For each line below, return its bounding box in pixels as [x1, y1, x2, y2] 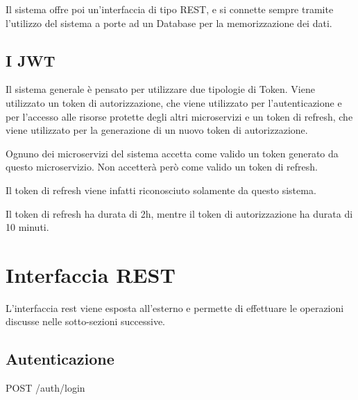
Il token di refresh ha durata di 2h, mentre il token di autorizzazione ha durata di [6, 206, 353, 220]
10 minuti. [6, 220, 49, 234]
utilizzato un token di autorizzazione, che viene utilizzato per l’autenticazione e [6, 95, 342, 110]
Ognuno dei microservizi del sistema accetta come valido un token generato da [6, 146, 339, 160]
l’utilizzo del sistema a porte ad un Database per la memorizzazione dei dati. [6, 15, 332, 30]
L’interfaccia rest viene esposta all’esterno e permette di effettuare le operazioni [6, 300, 344, 315]
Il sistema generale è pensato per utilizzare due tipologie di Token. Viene [6, 82, 315, 96]
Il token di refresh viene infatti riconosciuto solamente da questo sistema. [6, 182, 316, 197]
